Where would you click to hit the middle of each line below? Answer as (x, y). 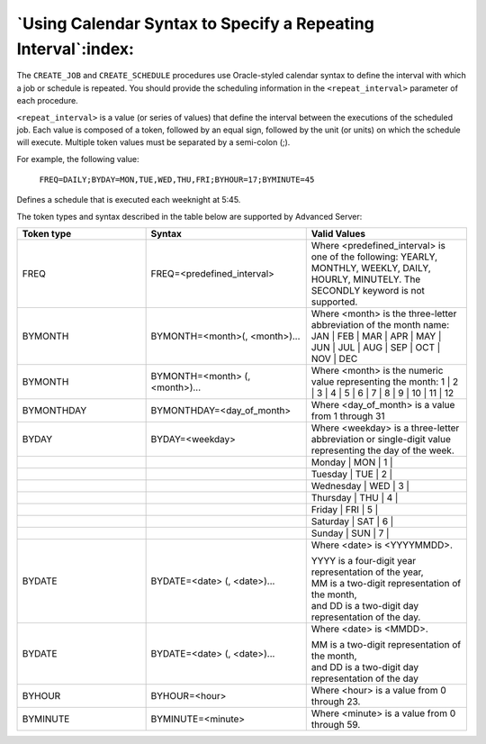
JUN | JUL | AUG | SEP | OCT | (376, 348)
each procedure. (47, 101)
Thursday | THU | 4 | (355, 498)
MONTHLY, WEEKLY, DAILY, (371, 268)
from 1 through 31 (348, 416)
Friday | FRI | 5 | (345, 510)
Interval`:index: (76, 49)
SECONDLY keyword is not (368, 291)
